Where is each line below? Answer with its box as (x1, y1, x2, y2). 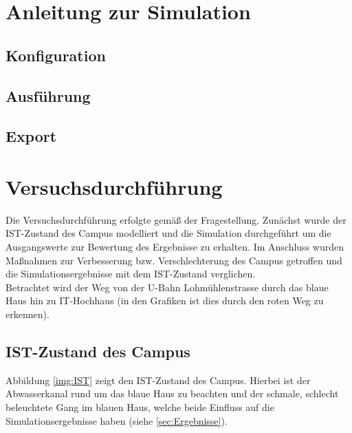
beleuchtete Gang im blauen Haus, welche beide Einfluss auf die (5, 399, 274, 414)
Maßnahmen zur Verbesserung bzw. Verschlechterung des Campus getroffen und (5, 253, 342, 267)
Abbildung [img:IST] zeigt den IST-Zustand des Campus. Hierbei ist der (5, 372, 311, 387)
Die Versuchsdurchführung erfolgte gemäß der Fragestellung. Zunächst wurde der (5, 212, 346, 226)
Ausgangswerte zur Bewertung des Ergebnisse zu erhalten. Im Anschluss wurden (5, 240, 344, 254)
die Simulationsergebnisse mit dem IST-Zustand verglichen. (5, 266, 256, 281)
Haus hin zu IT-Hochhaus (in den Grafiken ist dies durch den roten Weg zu (5, 293, 324, 308)
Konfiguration (5, 44, 106, 65)
